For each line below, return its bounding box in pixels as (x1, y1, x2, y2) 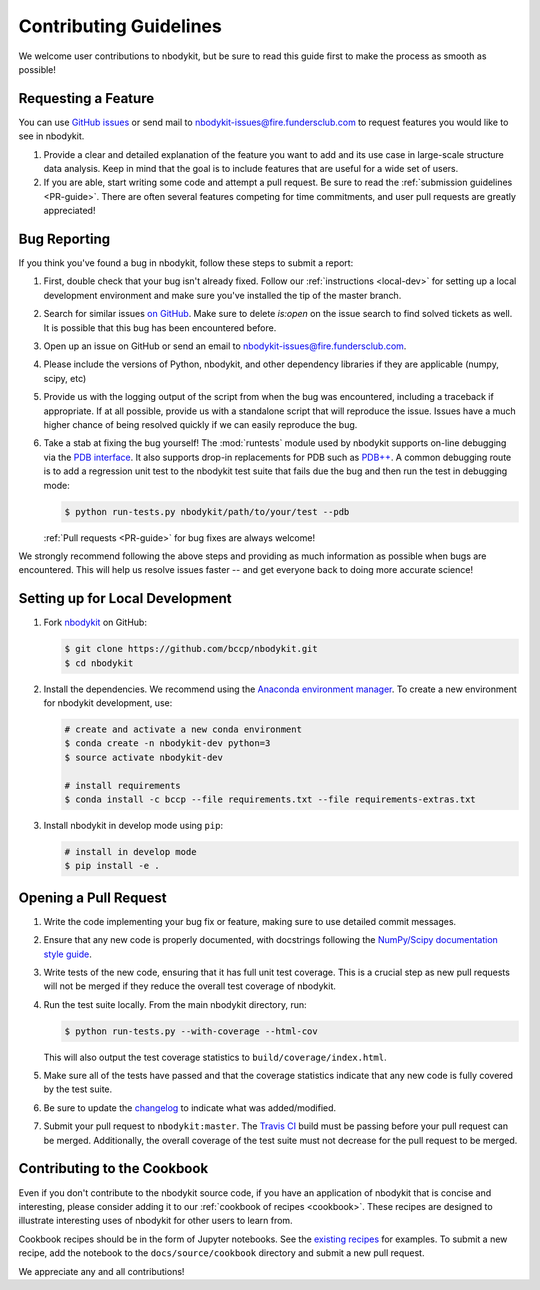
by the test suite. (43, 1083, 113, 1095)
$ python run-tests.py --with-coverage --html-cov (64, 1025, 319, 1037)
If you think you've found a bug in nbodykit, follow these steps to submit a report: (18, 257, 354, 269)
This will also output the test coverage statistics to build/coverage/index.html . (43, 1051, 387, 1063)
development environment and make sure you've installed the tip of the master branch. (43, 289, 402, 301)
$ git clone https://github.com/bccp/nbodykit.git (64, 643, 319, 655)
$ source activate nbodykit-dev (64, 751, 224, 763)
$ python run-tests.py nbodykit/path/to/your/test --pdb (64, 506, 350, 517)
